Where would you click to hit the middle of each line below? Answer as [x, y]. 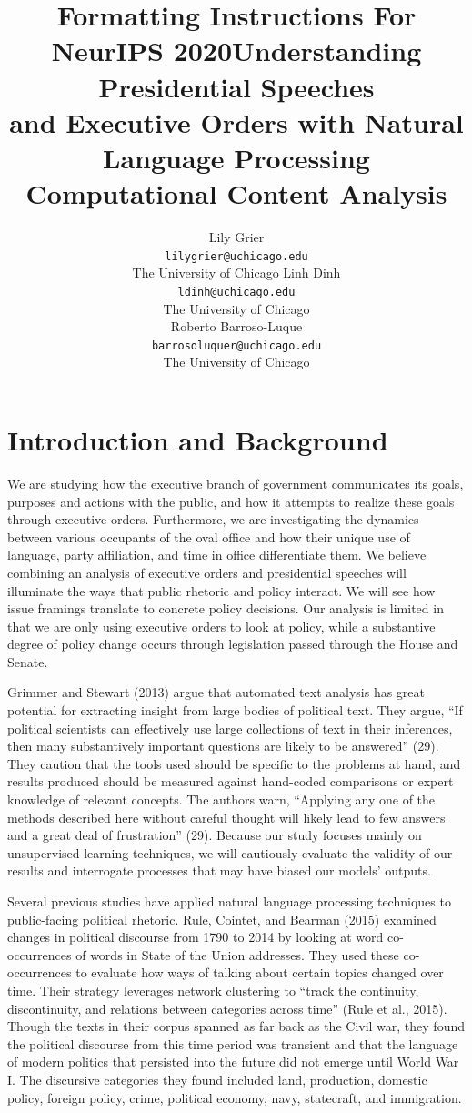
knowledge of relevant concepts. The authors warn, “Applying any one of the [221, 799]
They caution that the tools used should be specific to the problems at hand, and [234, 763]
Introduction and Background [198, 440]
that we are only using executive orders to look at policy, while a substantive [221, 626]
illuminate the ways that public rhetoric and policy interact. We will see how [221, 590]
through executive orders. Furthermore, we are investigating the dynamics [213, 519]
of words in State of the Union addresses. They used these [237, 954]
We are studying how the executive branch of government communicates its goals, [236, 483]
